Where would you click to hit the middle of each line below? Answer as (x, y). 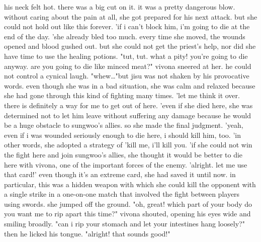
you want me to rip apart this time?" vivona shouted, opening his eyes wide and (127, 214)
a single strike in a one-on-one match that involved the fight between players (122, 194)
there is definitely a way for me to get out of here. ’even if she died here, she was (128, 105)
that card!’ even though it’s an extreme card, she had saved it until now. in (120, 174)
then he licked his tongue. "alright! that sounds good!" (87, 233)
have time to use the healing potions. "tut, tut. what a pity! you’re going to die (126, 56)
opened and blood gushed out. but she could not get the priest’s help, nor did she (130, 46)
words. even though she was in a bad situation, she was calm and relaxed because (130, 85)
